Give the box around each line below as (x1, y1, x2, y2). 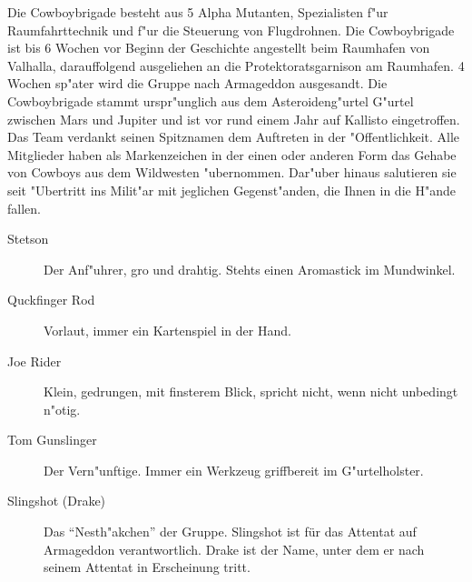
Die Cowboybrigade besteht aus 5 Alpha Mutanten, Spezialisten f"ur (7, 3, 388, 21)
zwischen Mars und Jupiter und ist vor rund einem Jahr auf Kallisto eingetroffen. (7, 109, 460, 128)
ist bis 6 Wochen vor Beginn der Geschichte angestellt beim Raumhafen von (7, 38, 430, 57)
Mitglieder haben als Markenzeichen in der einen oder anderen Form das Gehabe (7, 145, 457, 164)
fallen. (7, 198, 41, 217)
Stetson (7, 229, 49, 248)
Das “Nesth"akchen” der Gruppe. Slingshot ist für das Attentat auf (44, 522, 417, 541)
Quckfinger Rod (7, 290, 95, 309)
